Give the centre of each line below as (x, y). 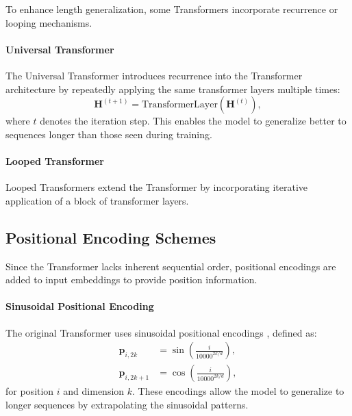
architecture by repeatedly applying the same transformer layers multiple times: (173, 89)
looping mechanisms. (49, 22)
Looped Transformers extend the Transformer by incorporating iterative (157, 187)
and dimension (94, 391)
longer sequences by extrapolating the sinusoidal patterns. (127, 404)
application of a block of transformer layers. (97, 200)
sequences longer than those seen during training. (109, 134)
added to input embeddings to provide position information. (131, 279)
